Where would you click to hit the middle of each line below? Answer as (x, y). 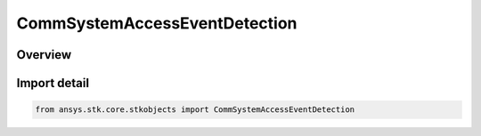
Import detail (53, 83)
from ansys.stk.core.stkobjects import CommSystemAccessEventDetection (195, 110)
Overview (44, 55)
